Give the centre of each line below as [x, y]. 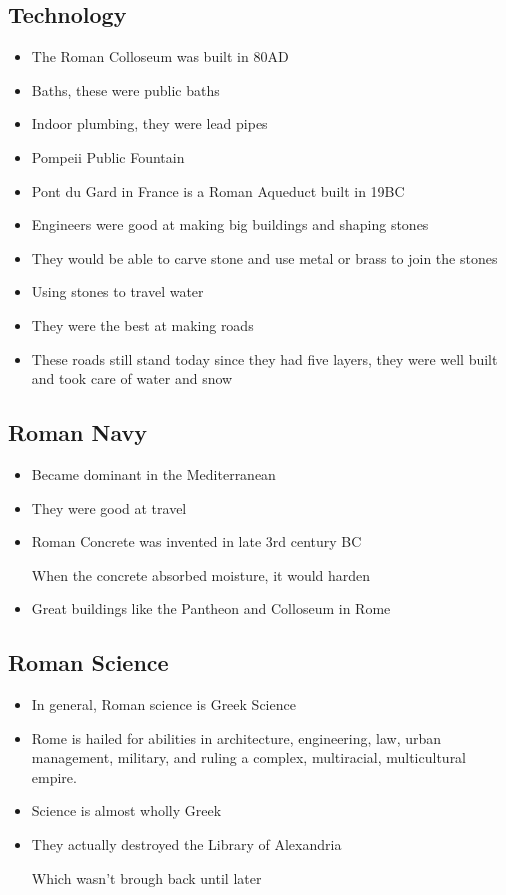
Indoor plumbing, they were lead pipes [149, 123]
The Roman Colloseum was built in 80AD [160, 56]
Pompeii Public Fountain [108, 156]
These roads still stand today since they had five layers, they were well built [264, 358]
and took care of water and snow [132, 378]
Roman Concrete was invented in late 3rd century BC [196, 541]
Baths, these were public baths [125, 89]
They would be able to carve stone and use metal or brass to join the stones [264, 257]
